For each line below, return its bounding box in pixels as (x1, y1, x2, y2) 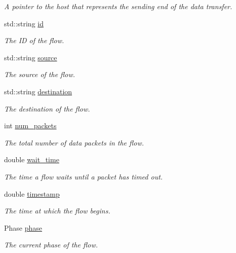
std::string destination (4, 86, 72, 96)
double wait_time (4, 154, 59, 165)
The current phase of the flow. (4, 239, 98, 250)
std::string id (4, 18, 44, 28)
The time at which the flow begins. (4, 205, 110, 216)
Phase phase (4, 222, 43, 233)
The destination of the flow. (4, 103, 90, 114)
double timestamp (4, 188, 60, 199)
